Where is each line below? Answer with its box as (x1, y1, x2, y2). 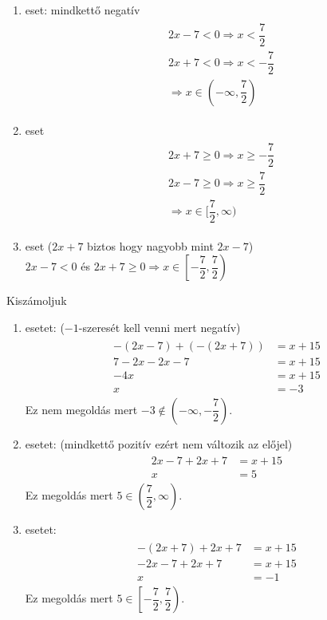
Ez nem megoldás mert (25, 401, 138, 417)
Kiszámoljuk (6, 292, 67, 309)
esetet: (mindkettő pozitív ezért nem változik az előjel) (25, 435, 293, 452)
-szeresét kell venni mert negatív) (78, 318, 241, 335)
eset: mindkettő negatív (25, 2, 140, 18)
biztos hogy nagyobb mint (87, 237, 214, 254)
